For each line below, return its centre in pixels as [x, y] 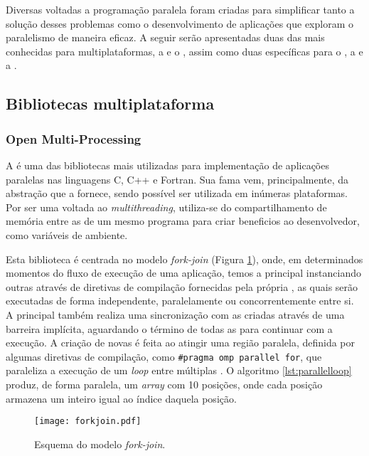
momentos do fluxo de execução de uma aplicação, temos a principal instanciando [183, 273]
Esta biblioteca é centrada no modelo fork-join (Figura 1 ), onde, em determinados [184, 259]
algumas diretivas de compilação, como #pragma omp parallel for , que [164, 356]
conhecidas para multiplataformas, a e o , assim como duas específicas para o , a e [184, 51]
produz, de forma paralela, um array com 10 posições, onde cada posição [164, 384]
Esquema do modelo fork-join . [100, 444]
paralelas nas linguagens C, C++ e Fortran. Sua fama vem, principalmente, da [177, 179]
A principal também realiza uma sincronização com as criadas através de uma [175, 314]
